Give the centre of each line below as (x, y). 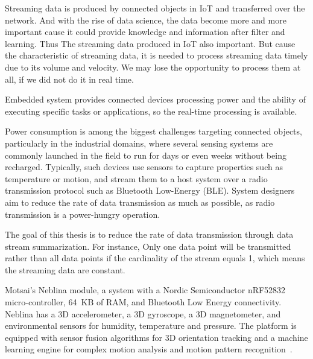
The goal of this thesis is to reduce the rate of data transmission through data (149, 234)
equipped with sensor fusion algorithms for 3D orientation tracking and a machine (156, 337)
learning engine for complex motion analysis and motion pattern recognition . (149, 349)
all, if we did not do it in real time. (69, 79)
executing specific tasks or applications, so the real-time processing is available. (151, 111)
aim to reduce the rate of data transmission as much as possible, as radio (140, 202)
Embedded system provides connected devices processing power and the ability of (155, 99)
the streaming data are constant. (65, 269)
